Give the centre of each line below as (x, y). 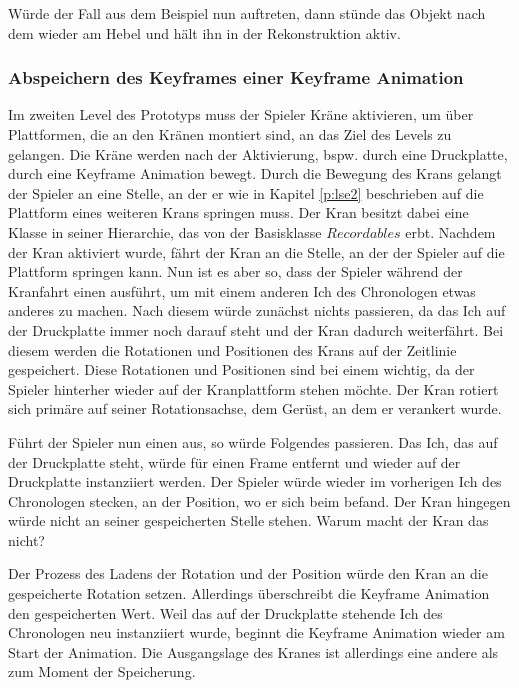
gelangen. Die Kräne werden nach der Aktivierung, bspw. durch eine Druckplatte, (258, 153)
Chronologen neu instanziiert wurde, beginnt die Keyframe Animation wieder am (256, 632)
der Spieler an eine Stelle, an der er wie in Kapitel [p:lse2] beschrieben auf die (246, 192)
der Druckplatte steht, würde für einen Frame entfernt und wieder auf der (234, 461)
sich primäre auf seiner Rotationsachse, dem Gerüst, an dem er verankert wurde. (255, 408)
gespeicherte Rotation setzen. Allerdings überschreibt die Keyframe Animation (249, 593)
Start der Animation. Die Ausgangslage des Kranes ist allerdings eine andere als (253, 651)
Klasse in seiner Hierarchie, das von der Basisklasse (165, 231)
